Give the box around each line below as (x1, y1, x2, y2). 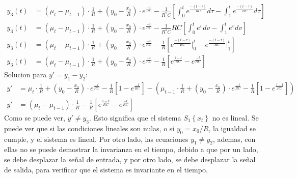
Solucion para (4, 69, 47, 80)
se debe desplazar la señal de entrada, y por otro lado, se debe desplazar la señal (4, 154, 256, 164)
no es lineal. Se (212, 112, 259, 123)
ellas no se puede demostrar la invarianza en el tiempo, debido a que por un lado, (4, 144, 258, 155)
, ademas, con (212, 133, 256, 144)
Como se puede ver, (4, 112, 65, 123)
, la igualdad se (208, 123, 256, 133)
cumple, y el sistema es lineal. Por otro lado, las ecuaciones (4, 133, 188, 144)
